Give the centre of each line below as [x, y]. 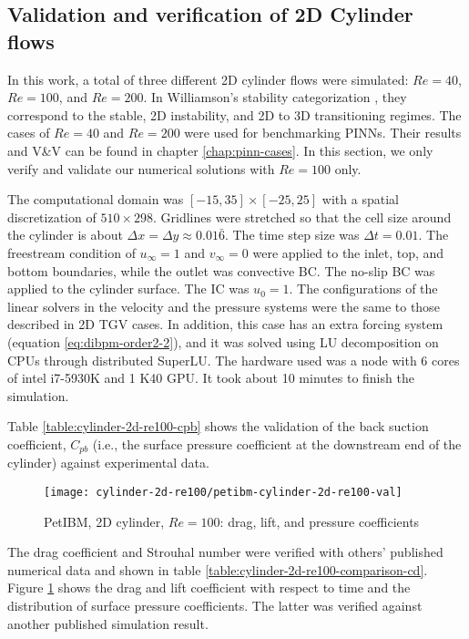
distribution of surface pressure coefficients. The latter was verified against [215, 605]
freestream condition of [71, 252]
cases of [29, 133]
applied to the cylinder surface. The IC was [128, 289]
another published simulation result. [108, 623]
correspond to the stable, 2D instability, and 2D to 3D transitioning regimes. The [234, 114]
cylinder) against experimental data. [108, 463]
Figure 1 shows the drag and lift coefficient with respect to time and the [209, 587]
